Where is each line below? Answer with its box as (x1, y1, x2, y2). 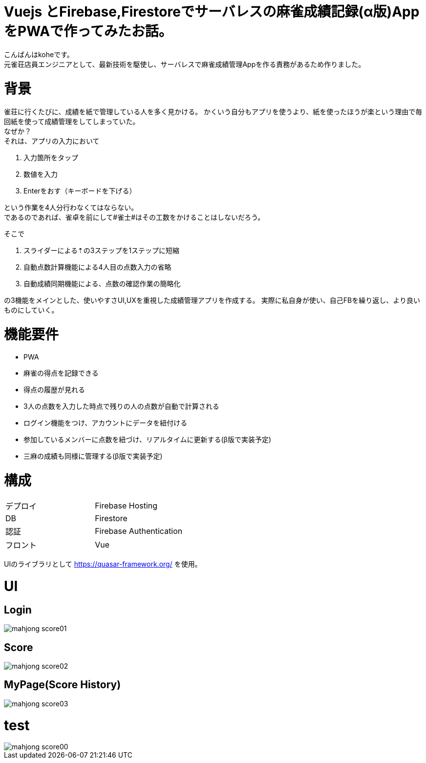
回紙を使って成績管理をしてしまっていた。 (4, 117, 140, 126)
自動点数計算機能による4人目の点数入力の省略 (23, 263, 171, 272)
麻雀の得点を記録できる (23, 368, 99, 377)
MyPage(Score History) (4, 678, 121, 691)
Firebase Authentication (95, 526, 183, 536)
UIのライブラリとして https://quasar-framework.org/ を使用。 (4, 560, 202, 569)
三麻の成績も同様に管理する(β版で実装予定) (23, 451, 163, 460)
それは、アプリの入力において (4, 137, 100, 146)
